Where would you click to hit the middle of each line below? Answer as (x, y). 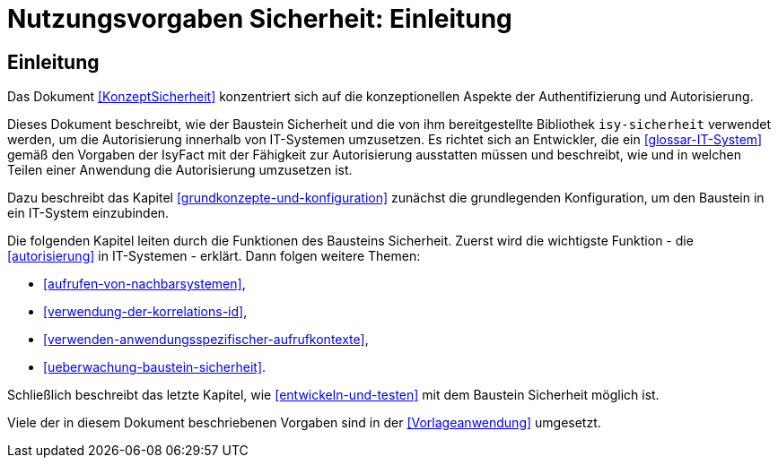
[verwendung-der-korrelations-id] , (145, 312)
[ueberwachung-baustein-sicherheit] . (155, 367)
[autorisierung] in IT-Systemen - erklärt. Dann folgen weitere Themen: (214, 256)
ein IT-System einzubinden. (88, 213)
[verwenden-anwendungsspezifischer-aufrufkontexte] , (206, 340)
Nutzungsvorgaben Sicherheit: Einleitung (260, 19)
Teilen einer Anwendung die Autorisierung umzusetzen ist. (180, 170)
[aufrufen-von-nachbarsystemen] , (144, 284)
